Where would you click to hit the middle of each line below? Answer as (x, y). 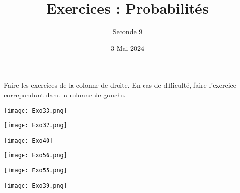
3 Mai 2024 (127, 48)
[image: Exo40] (29, 140)
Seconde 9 (127, 32)
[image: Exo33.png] (36, 110)
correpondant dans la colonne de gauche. (65, 94)
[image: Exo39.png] (36, 185)
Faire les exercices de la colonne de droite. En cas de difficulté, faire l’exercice (120, 85)
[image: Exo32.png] (36, 126)
